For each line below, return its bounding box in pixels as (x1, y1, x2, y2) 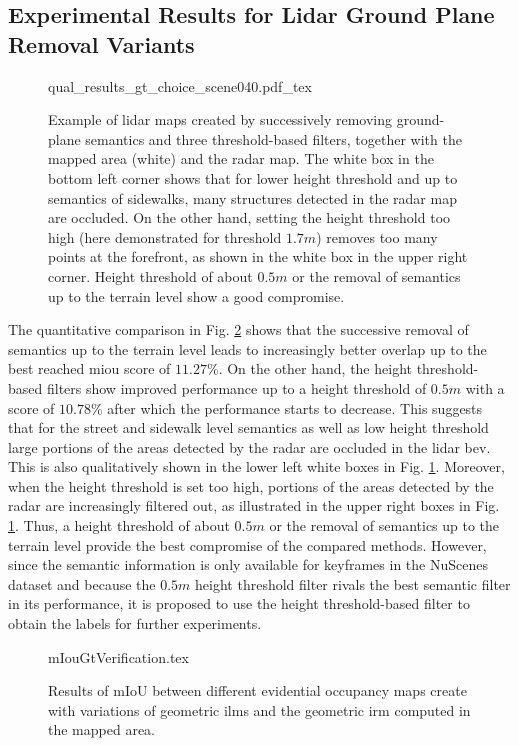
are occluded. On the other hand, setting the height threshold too (48, 207, 451, 228)
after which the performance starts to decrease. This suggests (107, 397, 483, 418)
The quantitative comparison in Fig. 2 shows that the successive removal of (8, 319, 469, 340)
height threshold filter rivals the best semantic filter (195, 573, 511, 594)
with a (465, 377, 505, 398)
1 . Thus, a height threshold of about (8, 515, 230, 536)
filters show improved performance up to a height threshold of (46, 377, 427, 398)
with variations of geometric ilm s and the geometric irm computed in (48, 699, 471, 720)
